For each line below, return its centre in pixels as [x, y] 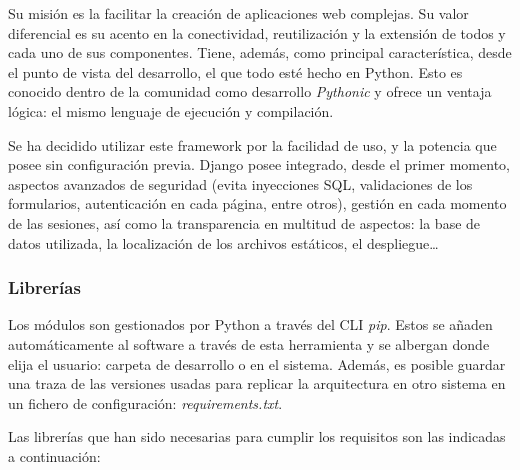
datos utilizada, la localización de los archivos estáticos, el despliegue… [223, 242]
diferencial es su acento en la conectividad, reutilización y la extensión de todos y [257, 32]
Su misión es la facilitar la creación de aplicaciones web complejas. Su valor [238, 13]
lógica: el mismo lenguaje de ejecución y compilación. [171, 110]
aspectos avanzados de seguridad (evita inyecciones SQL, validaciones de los [240, 183]
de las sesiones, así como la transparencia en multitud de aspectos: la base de [244, 222]
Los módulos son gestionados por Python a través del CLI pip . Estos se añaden [250, 324]
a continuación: [54, 455]
